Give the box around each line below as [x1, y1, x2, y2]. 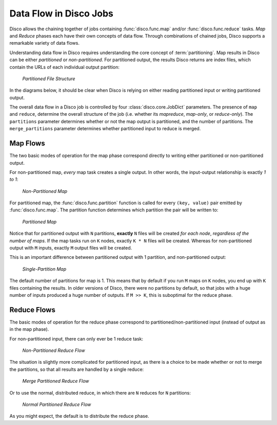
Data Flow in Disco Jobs [9, 8, 114, 19]
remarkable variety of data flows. [9, 40, 80, 46]
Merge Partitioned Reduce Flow [22, 378, 89, 384]
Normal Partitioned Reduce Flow [22, 401, 91, 408]
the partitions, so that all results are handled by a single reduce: [9, 366, 144, 373]
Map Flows [9, 139, 46, 148]
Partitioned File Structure [22, 75, 75, 82]
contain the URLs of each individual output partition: [9, 64, 120, 70]
